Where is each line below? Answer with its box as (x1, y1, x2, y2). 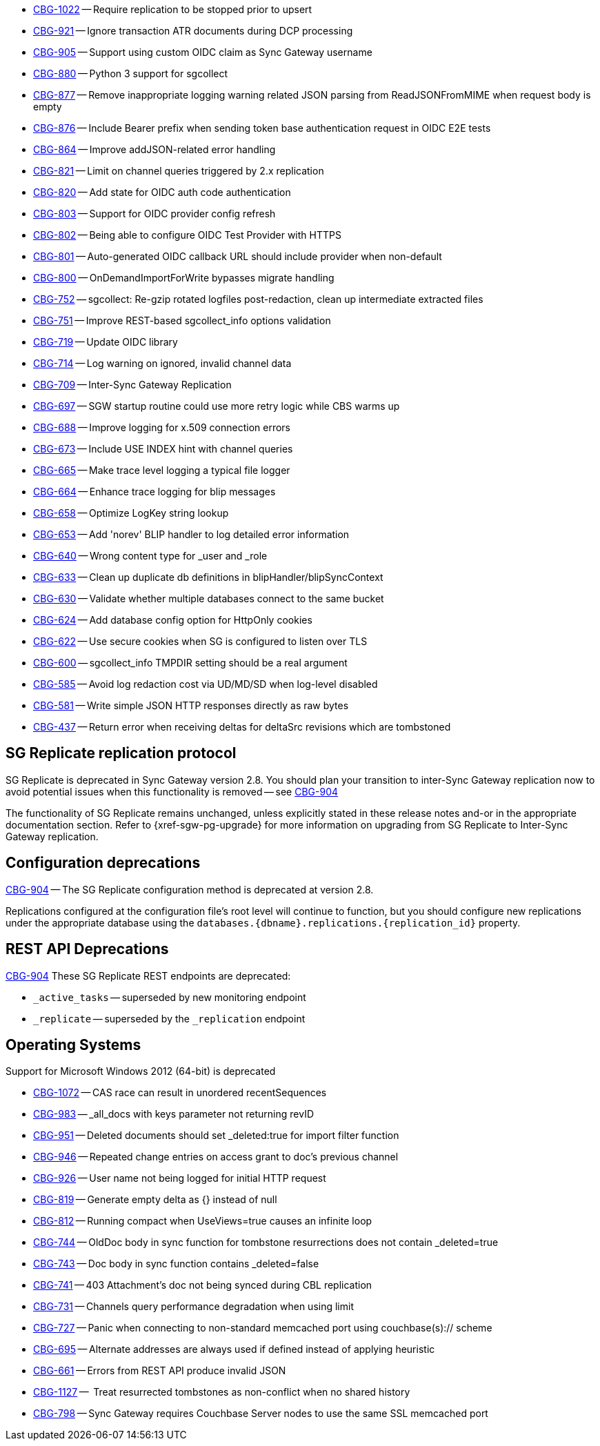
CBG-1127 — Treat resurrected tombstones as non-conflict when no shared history (33, 1386, 410, 1398)
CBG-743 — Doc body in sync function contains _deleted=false (33, 1258, 319, 1270)
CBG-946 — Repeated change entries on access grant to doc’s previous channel (33, 1151, 399, 1163)
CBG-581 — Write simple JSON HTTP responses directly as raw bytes (33, 700, 349, 711)
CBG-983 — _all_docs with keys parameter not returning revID (33, 1108, 314, 1120)
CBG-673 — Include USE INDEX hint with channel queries (33, 443, 293, 455)
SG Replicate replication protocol (6, 744, 237, 762)
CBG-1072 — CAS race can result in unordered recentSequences (33, 1087, 327, 1099)
